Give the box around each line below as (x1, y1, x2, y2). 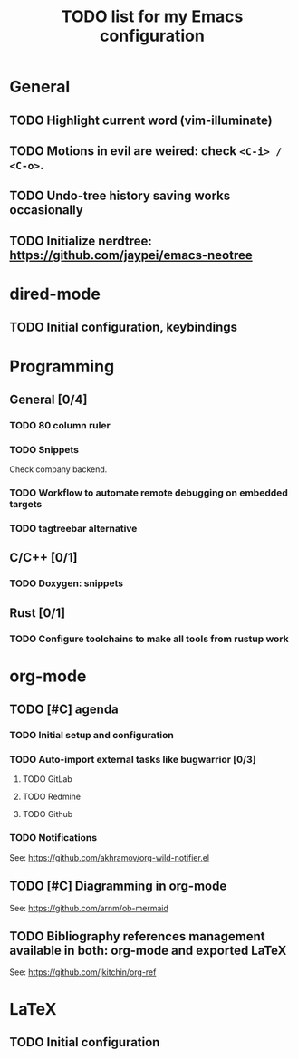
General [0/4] (9, 391, 88, 407)
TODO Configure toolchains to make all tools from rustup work (9, 632, 290, 645)
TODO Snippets (9, 443, 80, 456)
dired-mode (9, 284, 101, 304)
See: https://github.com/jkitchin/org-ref (9, 967, 157, 977)
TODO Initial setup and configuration (9, 729, 174, 742)
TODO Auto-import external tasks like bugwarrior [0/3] (9, 754, 256, 766)
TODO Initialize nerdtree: (9, 233, 152, 248)
